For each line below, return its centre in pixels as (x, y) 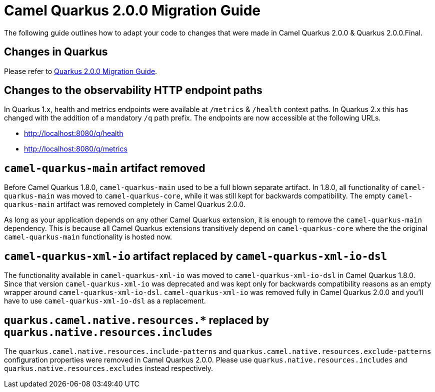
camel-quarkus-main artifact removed (105, 168)
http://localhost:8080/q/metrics (76, 149)
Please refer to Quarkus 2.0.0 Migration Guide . (81, 71)
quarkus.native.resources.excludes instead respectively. (109, 368)
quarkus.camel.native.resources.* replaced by (136, 320)
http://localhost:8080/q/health (74, 133)
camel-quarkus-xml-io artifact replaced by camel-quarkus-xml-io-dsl (196, 256)
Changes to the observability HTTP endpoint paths (133, 90)
